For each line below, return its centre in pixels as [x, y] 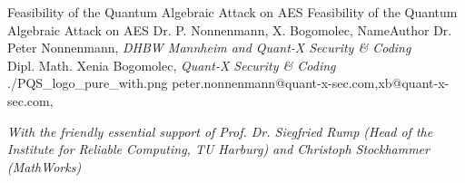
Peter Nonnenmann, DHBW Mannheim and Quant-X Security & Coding [209, 48]
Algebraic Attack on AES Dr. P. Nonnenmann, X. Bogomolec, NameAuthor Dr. [230, 29]
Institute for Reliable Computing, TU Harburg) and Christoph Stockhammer [218, 149]
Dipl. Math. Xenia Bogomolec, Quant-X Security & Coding [172, 65]
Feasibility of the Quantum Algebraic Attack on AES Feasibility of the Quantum [232, 12]
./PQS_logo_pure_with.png [88, 83]
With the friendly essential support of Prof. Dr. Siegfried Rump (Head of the [220, 131]
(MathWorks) [45, 166]
